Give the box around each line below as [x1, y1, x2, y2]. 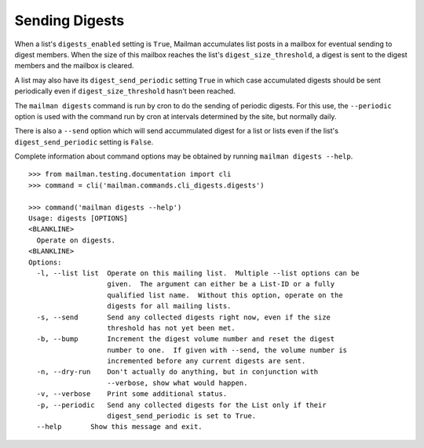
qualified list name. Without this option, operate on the [107, 290, 343, 300]
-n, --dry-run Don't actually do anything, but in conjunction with [36, 367, 319, 377]
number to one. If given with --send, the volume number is [107, 345, 348, 355]
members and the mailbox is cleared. [14, 61, 134, 71]
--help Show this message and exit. [36, 422, 203, 432]
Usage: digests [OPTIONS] [28, 214, 129, 223]
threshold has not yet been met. [107, 323, 236, 333]
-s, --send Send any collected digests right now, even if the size [36, 312, 331, 322]
